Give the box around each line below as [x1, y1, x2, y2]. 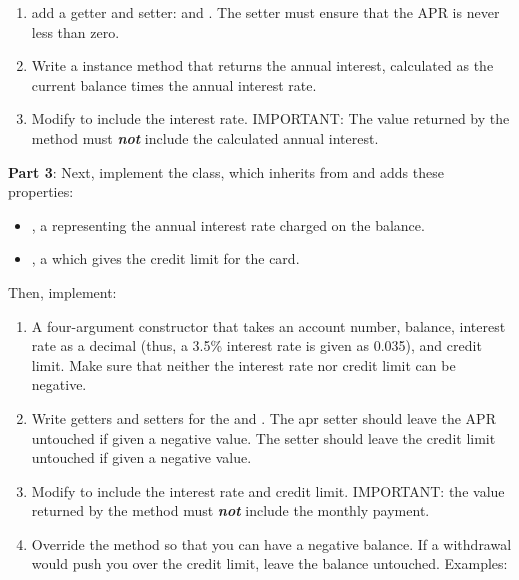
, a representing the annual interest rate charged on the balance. [31, 214, 425, 235]
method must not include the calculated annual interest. [31, 127, 379, 148]
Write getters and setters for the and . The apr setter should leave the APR [31, 407, 496, 428]
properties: [8, 181, 74, 202]
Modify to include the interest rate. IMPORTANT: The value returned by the [31, 108, 510, 129]
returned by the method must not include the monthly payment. [31, 500, 430, 521]
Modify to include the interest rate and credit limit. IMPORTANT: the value [31, 480, 505, 501]
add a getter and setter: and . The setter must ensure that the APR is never [31, 2, 500, 22]
